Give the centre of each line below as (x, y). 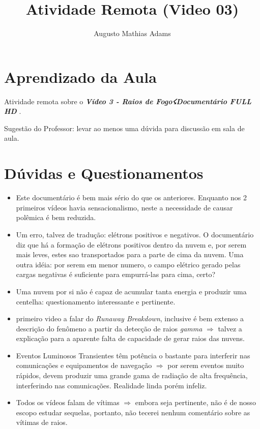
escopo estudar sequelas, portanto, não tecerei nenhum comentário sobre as (133, 412)
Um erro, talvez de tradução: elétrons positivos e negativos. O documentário (135, 234)
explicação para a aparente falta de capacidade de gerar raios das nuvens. (130, 338)
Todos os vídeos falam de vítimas (68, 402)
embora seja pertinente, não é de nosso (195, 402)
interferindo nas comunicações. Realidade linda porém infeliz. (111, 385)
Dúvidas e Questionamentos (104, 173)
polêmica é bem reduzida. (56, 217)
